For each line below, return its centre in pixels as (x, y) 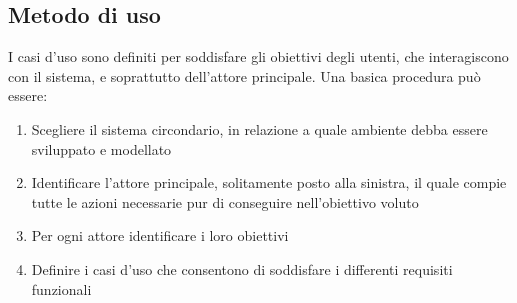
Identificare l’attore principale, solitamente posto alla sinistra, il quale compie (269, 182)
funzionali (61, 288)
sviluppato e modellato (101, 148)
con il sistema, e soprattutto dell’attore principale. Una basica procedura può (244, 75)
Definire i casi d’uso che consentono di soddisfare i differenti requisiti (242, 268)
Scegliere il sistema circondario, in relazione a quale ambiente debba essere (259, 128)
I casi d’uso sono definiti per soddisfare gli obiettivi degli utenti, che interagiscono (258, 56)
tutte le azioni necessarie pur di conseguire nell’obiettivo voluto (225, 201)
